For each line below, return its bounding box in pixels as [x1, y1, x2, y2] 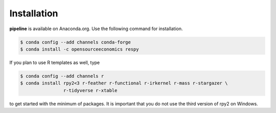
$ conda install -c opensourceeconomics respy [20, 46, 139, 52]
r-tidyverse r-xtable [63, 87, 118, 93]
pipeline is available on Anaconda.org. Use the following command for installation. [9, 26, 183, 32]
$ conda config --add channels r [20, 73, 104, 79]
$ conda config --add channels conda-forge [20, 39, 131, 45]
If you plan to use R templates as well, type [9, 59, 100, 65]
